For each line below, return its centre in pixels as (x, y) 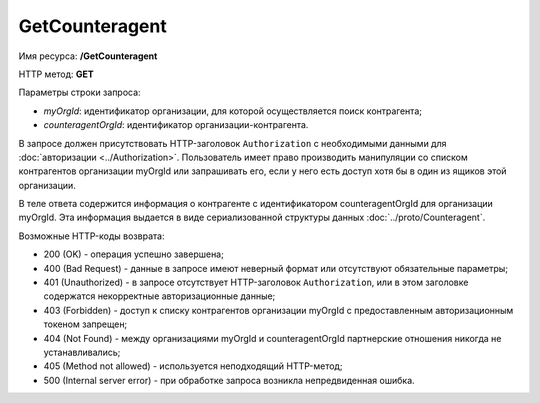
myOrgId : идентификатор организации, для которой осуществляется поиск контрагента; (232, 111)
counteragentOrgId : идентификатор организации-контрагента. (176, 125)
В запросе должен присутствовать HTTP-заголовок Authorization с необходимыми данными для (232, 143)
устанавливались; (82, 352)
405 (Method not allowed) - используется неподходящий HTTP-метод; (193, 366)
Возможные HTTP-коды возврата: (91, 236)
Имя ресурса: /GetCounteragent (88, 56)
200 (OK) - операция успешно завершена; (133, 254)
